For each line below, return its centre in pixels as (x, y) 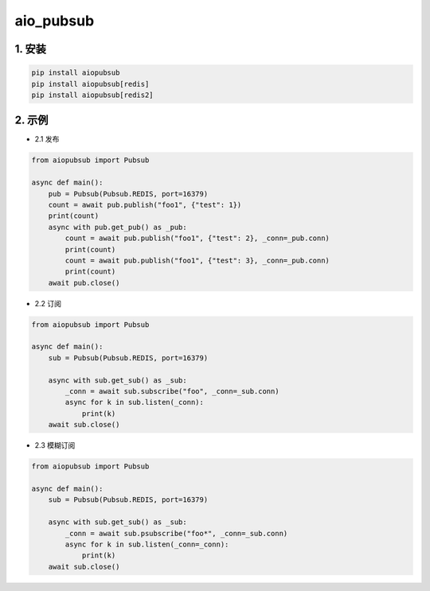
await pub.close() (84, 283)
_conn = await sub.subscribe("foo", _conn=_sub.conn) (172, 391)
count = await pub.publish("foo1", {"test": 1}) (145, 204)
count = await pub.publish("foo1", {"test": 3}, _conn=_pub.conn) (197, 260)
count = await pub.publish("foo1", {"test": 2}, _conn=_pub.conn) (197, 238)
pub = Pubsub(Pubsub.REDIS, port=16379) (128, 194)
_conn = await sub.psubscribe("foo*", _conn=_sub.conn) (176, 533)
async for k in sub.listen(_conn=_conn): (147, 544)
